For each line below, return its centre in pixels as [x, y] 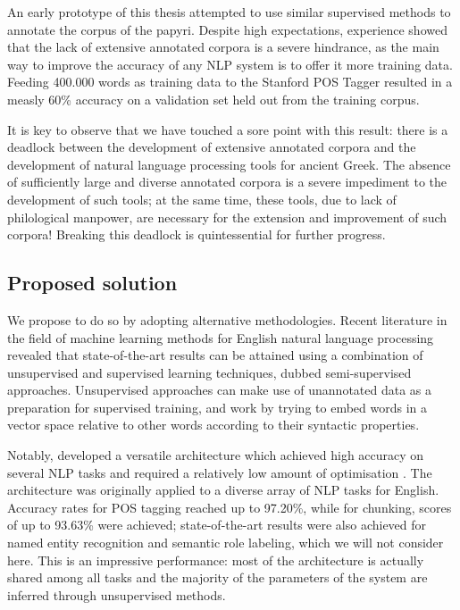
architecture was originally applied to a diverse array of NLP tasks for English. [223, 490]
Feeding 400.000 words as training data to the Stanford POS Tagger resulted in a [230, 82]
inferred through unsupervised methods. [117, 594]
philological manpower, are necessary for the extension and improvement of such [227, 217]
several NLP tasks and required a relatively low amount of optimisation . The [220, 472]
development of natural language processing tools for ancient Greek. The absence [229, 164]
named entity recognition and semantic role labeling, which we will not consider [226, 543]
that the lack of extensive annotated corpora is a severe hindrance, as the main [223, 47]
